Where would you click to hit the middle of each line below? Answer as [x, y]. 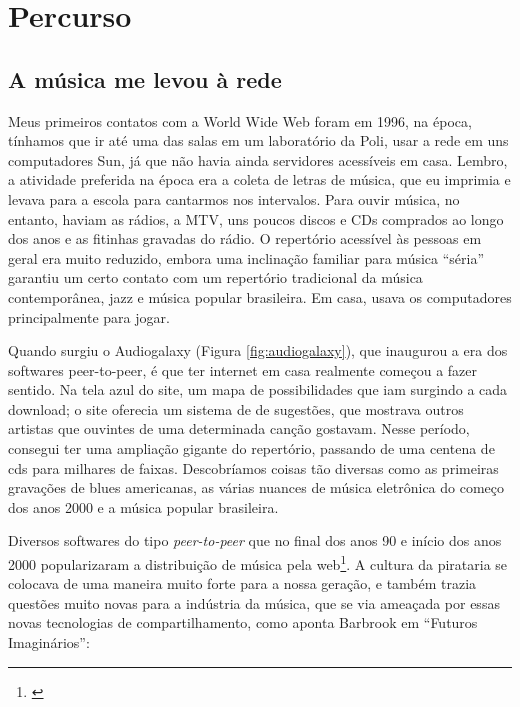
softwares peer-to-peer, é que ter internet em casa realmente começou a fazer [242, 369]
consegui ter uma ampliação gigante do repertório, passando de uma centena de [251, 448]
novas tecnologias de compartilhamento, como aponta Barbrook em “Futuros [243, 622]
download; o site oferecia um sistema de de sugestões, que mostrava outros [236, 408]
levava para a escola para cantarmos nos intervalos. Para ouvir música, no [234, 198]
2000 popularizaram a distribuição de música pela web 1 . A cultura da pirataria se [258, 562]
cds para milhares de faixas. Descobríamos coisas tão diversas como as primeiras [253, 467]
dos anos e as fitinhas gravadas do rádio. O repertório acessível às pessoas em [245, 238]
